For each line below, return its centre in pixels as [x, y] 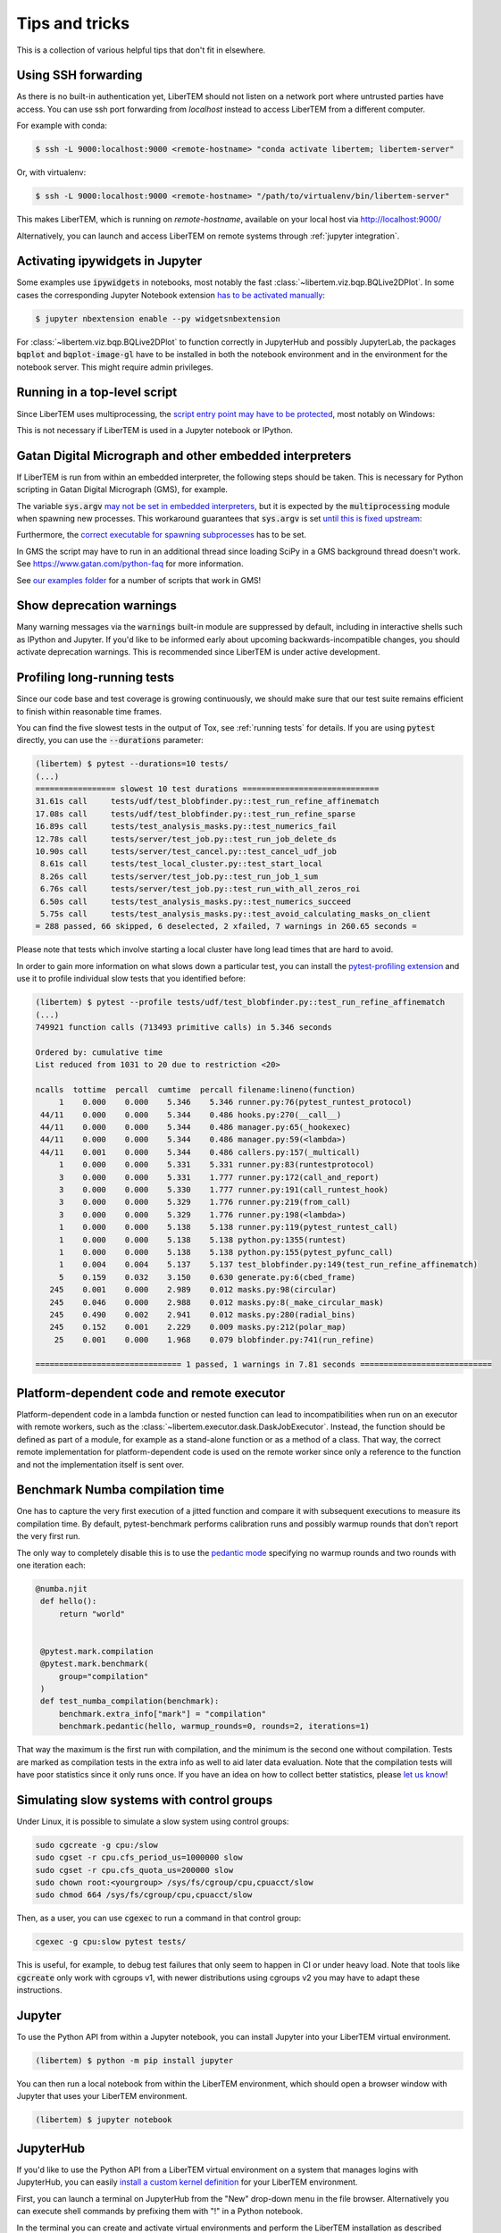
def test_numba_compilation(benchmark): [130, 1701]
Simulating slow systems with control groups [145, 1800]
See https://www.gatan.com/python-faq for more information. [130, 564]
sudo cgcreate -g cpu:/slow [96, 1845]
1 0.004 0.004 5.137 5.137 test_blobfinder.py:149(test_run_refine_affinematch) [268, 1265]
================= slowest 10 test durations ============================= [207, 789]
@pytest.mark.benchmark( [95, 1664]
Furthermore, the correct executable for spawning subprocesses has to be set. [162, 535]
